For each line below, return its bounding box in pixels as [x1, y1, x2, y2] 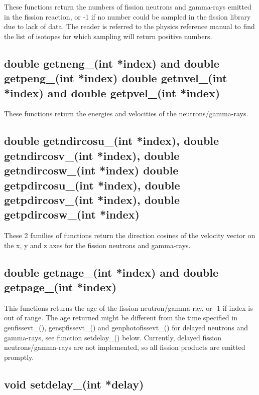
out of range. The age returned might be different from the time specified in [4, 312, 237, 323]
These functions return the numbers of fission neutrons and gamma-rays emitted [4, 2, 251, 12]
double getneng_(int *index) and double [4, 55, 219, 71]
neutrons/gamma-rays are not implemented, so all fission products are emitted [4, 342, 245, 352]
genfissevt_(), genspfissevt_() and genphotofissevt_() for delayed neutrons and [4, 322, 248, 333]
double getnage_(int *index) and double [4, 264, 219, 280]
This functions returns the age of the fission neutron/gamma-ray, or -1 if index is [4, 302, 253, 313]
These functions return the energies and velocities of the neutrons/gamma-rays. [4, 108, 248, 119]
